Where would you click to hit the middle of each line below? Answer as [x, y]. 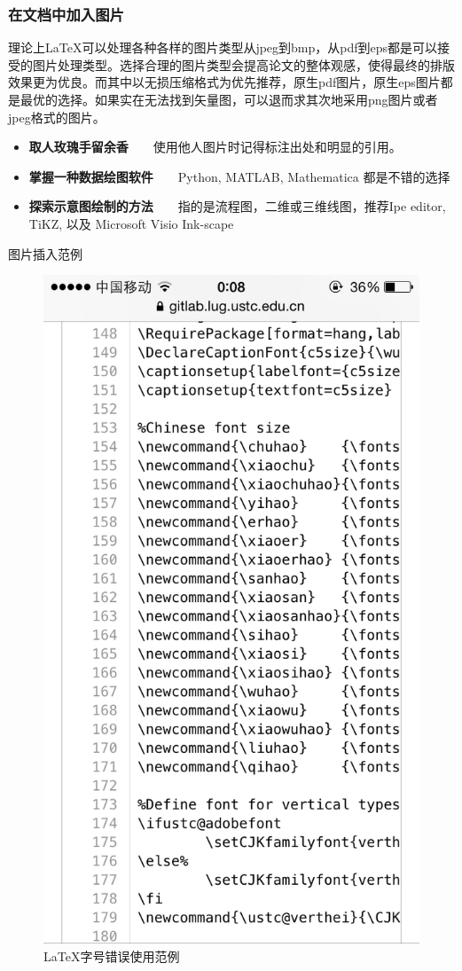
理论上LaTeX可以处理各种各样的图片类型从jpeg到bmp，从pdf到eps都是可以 [223, 47]
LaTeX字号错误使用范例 [112, 955]
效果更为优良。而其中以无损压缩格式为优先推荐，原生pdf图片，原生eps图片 [224, 82]
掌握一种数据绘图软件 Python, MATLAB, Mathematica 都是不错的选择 [239, 176]
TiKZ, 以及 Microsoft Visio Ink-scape [131, 223]
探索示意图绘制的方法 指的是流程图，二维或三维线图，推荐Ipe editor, [237, 206]
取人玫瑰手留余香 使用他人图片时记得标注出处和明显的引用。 [215, 147]
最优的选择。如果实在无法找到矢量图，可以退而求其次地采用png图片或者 [229, 99]
